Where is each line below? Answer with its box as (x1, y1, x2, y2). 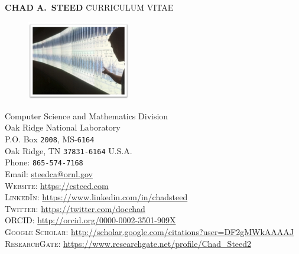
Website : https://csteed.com (5, 179, 109, 191)
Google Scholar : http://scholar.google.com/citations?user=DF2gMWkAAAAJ (5, 225, 294, 237)
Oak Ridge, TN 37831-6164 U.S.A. (5, 144, 132, 157)
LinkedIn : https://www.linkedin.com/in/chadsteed (5, 191, 188, 203)
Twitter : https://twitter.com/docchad (5, 202, 145, 214)
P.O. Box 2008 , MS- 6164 (5, 132, 95, 145)
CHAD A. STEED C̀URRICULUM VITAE (5, 1, 174, 13)
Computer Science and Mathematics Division (5, 109, 168, 122)
